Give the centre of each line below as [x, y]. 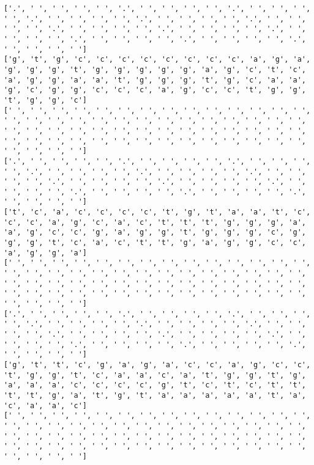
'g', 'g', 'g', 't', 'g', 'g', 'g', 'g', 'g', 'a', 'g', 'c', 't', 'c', [155, 69]
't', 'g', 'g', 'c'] [46, 100]
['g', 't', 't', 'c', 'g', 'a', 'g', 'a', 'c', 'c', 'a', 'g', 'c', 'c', [157, 364]
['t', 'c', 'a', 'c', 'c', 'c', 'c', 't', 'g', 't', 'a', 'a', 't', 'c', [157, 212]
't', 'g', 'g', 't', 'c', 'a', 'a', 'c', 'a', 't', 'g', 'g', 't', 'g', [155, 375]
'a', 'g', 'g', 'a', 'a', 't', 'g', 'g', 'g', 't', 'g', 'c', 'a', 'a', [155, 80]
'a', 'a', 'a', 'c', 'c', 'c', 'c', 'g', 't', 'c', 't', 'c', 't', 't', [155, 385]
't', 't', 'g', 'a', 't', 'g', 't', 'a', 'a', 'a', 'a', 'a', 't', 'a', [155, 395]
